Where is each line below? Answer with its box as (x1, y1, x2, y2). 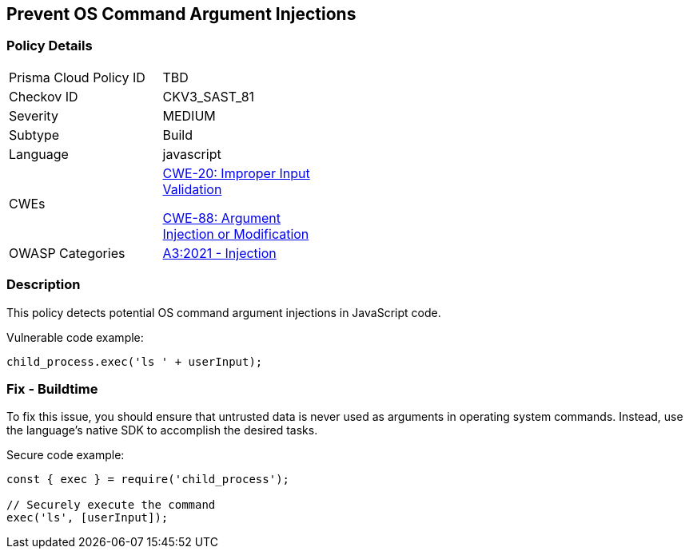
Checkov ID (9, 88, 78, 105)
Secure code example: (6, 448, 125, 462)
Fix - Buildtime (6, 380, 98, 397)
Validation (162, 180, 222, 197)
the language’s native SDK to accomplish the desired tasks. (6, 423, 318, 438)
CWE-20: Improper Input (162, 165, 310, 181)
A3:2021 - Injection (162, 244, 277, 261)
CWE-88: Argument (162, 209, 281, 226)
